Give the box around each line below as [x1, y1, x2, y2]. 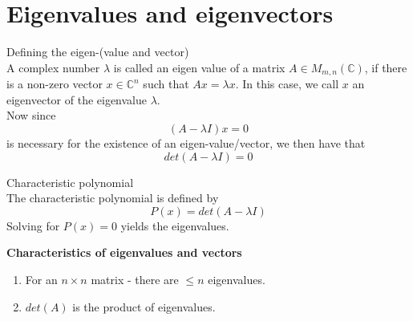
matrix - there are [91, 270, 179, 287]
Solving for [6, 217, 60, 234]
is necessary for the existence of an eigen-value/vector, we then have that [6, 134, 366, 151]
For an [25, 270, 58, 287]
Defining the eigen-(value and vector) [6, 43, 189, 60]
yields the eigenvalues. [120, 217, 229, 234]
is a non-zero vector [6, 75, 103, 92]
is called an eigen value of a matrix [113, 59, 285, 75]
